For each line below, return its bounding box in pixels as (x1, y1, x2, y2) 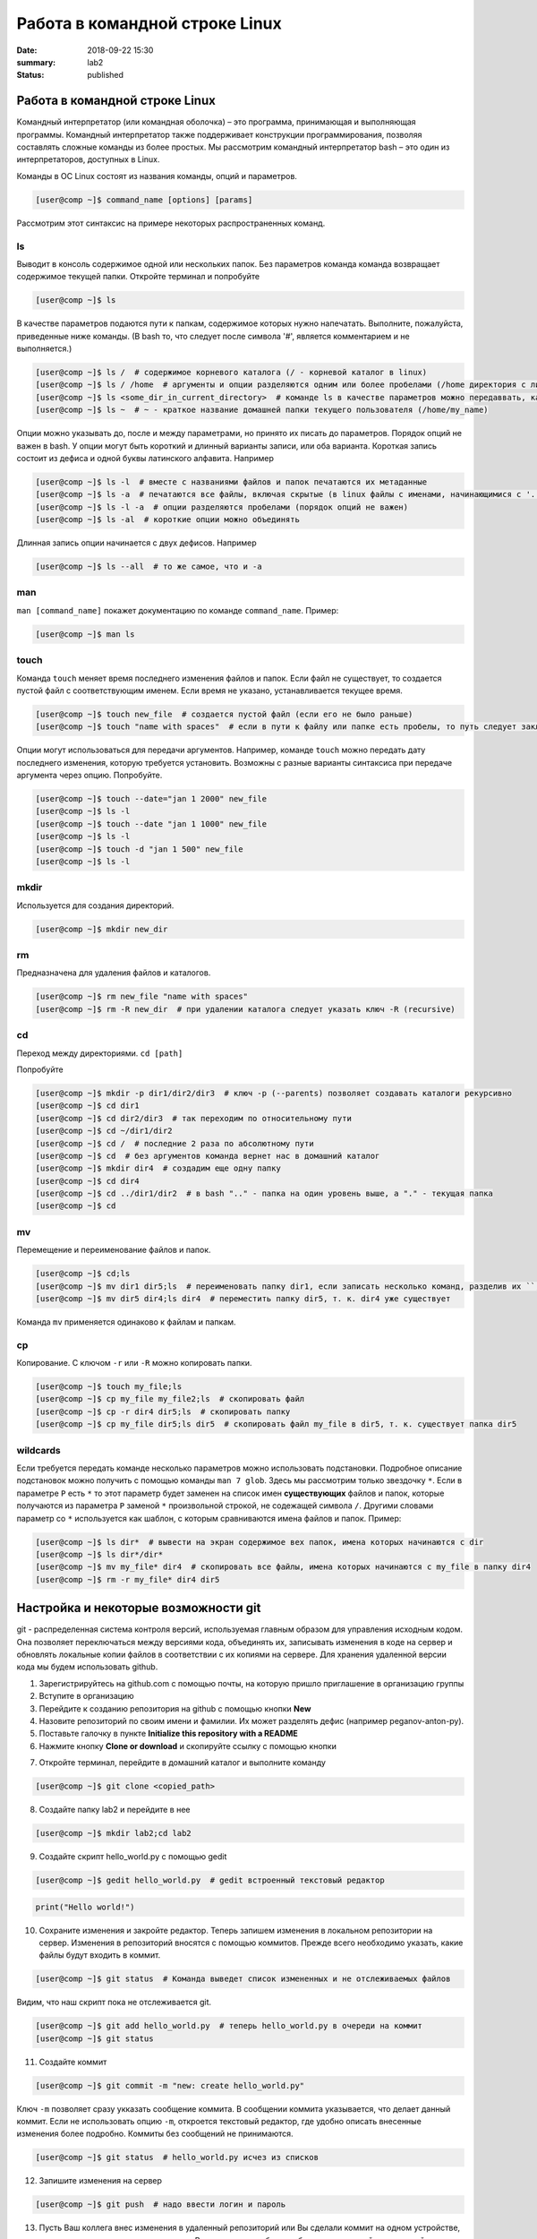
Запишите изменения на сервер (38, 2175, 163, 2186)
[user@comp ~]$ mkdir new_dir (35, 923, 168, 934)
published (87, 70, 124, 81)
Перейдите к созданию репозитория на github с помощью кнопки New (38, 1703, 311, 1714)
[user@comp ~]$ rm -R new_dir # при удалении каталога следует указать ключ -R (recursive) (35, 1004, 456, 1014)
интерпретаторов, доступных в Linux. (16, 154, 160, 165)
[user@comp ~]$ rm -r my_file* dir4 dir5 (35, 1574, 220, 1584)
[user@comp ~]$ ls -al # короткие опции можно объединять (35, 515, 300, 525)
